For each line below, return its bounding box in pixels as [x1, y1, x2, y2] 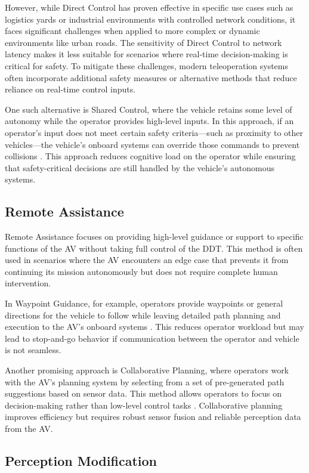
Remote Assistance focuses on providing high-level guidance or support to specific [5, 230, 304, 243]
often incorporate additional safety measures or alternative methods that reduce [5, 71, 297, 84]
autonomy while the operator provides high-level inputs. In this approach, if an [5, 115, 294, 127]
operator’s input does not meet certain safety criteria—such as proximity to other [5, 126, 303, 138]
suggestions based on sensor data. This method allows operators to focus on [5, 387, 282, 400]
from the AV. [5, 422, 53, 435]
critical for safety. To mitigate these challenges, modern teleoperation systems [5, 59, 289, 72]
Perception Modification [5, 452, 157, 469]
